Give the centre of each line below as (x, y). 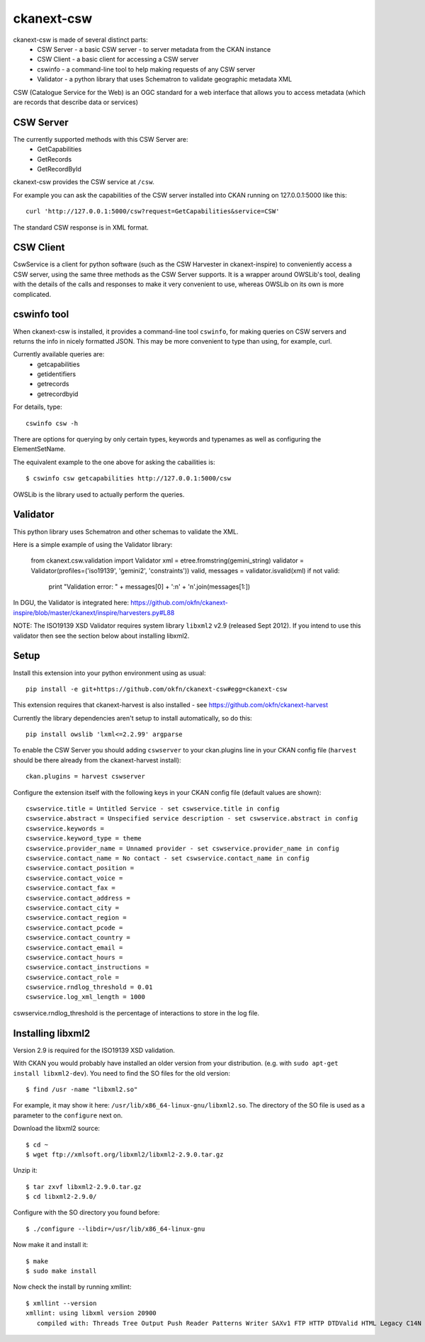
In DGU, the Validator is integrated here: (71, 603)
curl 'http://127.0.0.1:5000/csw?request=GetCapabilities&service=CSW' (153, 212)
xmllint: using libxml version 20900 (91, 1313)
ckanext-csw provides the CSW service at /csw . (84, 182)
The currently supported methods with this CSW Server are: (101, 139)
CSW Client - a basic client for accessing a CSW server (118, 60)
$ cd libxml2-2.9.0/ (61, 1197)
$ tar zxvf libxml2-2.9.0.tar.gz (84, 1186)
